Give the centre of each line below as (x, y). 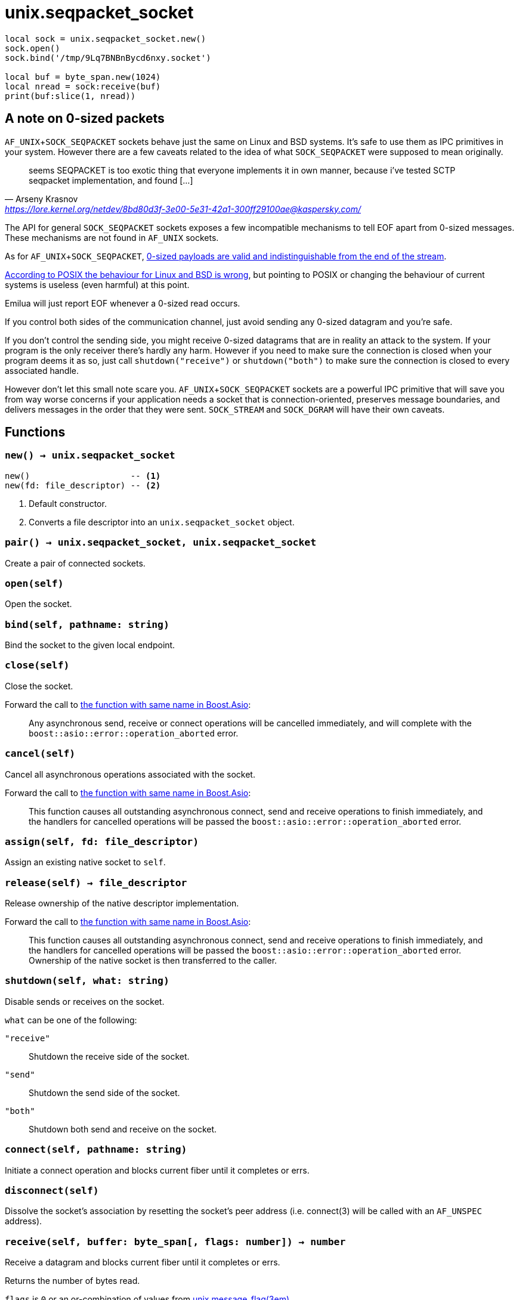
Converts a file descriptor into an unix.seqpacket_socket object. (162, 522)
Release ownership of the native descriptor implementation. (122, 903)
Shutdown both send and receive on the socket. (123, 1129)
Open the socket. (38, 604)
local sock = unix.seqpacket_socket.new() (106, 38)
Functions (35, 432)
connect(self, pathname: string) (96, 1150)
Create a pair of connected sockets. (75, 563)
